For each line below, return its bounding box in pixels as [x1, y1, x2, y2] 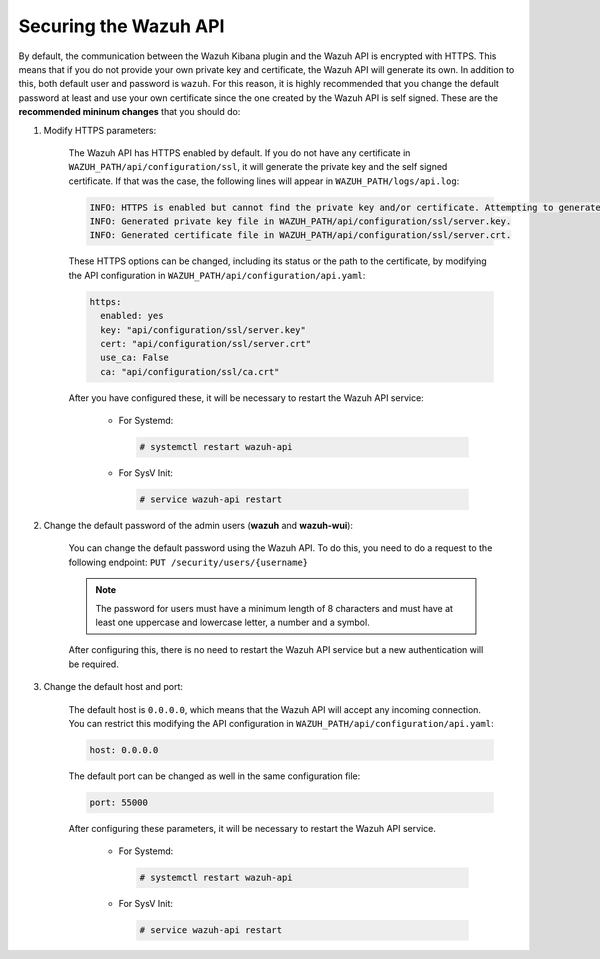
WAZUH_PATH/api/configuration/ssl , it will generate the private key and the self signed [68, 161, 448, 173]
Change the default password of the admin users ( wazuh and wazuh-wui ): [43, 520, 354, 532]
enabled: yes [100, 310, 164, 322]
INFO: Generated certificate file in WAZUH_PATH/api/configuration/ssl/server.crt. [89, 230, 512, 241]
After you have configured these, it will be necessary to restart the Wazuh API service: [68, 391, 424, 404]
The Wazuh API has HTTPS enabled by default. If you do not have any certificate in [68, 146, 411, 159]
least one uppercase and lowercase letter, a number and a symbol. [95, 616, 370, 629]
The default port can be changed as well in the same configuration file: [68, 770, 361, 782]
